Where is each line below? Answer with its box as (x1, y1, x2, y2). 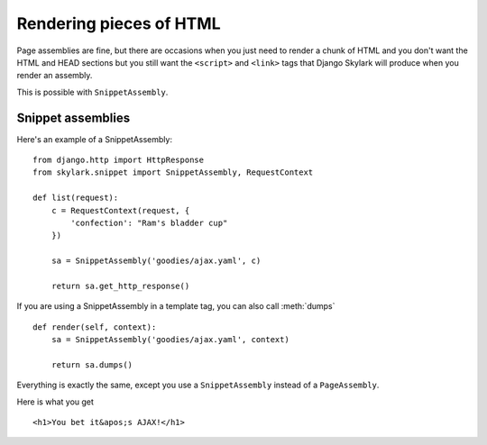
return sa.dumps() (51, 359, 133, 369)
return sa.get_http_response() (51, 280, 190, 291)
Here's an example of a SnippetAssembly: (16, 133, 173, 144)
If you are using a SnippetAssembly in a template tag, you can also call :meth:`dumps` (16, 301, 335, 312)
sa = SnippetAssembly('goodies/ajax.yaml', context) (51, 334, 290, 345)
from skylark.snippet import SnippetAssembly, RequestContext (32, 168, 314, 177)
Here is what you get (16, 396, 95, 407)
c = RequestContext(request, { (51, 205, 190, 215)
